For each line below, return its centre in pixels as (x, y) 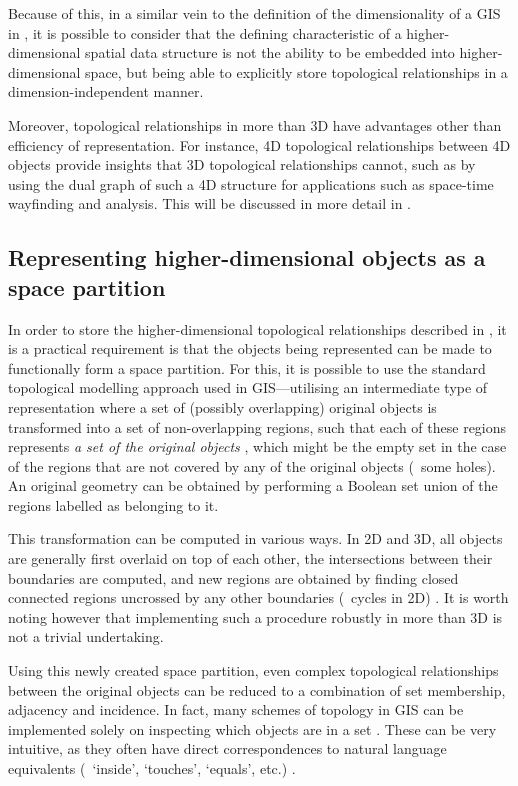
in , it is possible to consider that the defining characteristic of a (205, 32)
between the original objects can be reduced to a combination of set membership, (257, 689)
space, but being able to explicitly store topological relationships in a (296, 71)
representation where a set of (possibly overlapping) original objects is (222, 406)
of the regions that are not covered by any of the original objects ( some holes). (252, 465)
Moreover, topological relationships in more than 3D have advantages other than (255, 124)
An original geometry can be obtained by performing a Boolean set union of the (253, 485)
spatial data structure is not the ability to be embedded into (270, 52)
